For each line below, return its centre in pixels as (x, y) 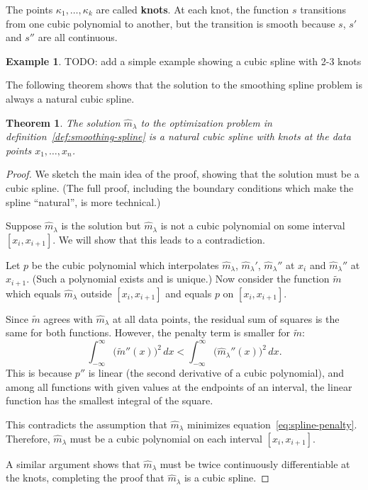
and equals (189, 293)
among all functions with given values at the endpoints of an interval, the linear (179, 386)
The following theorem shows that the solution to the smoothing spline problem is (184, 85)
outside (96, 293)
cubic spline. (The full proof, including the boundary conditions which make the (180, 187)
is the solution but (101, 226)
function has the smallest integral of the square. (110, 400)
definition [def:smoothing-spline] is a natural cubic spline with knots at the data (178, 136)
